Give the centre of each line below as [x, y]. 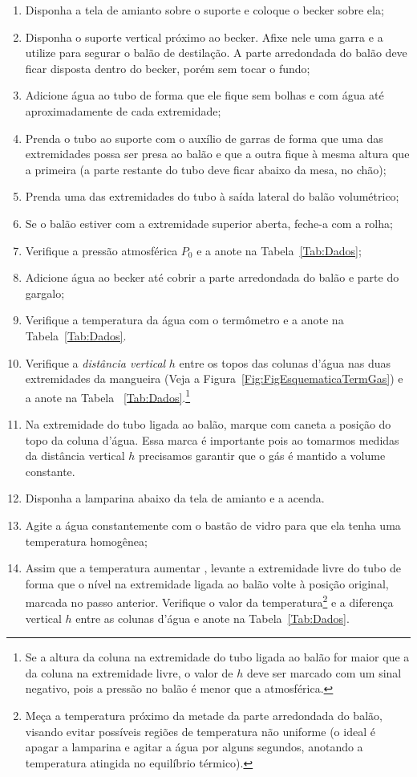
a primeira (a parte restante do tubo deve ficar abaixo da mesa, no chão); [206, 169]
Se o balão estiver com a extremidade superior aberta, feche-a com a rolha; [209, 223]
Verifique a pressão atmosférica [101, 250]
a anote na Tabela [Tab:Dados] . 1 [108, 396]
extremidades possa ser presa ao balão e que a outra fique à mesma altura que [217, 154]
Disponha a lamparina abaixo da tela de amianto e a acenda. [175, 498]
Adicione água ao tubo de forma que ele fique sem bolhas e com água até [204, 95]
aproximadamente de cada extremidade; [123, 110]
